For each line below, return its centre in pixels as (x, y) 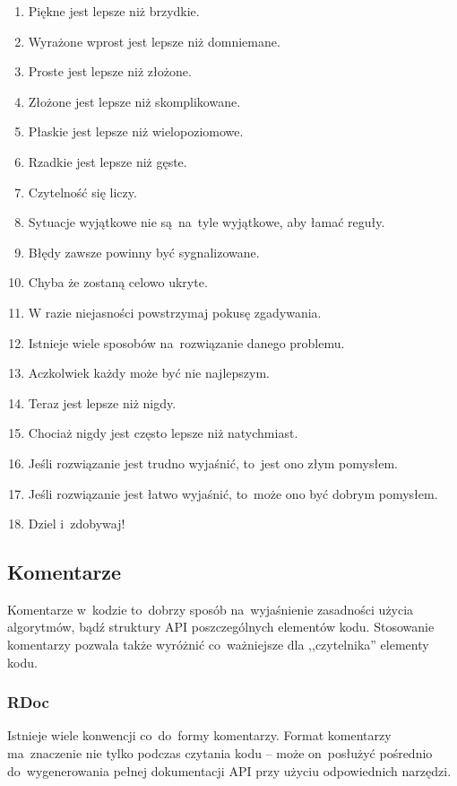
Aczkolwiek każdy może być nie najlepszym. (149, 373)
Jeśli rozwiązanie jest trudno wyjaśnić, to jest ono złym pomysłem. (213, 463)
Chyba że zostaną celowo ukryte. (118, 282)
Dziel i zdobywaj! (77, 524)
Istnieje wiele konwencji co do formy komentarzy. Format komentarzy (199, 735)
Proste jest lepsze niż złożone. (110, 71)
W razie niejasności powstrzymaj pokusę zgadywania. (175, 312)
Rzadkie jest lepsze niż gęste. (108, 161)
